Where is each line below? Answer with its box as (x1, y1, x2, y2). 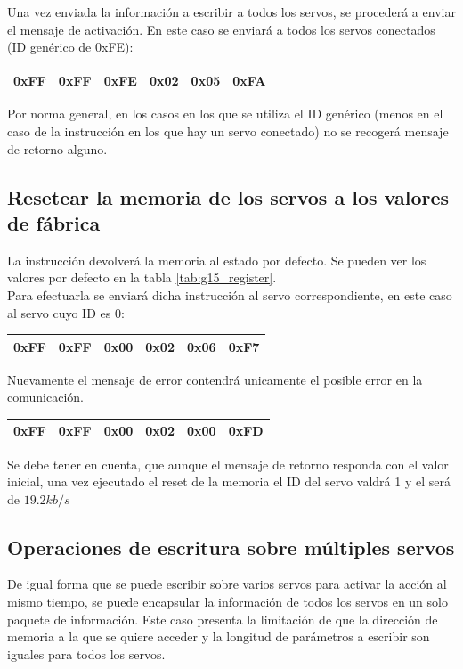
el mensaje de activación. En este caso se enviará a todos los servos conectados (7, 20, 435, 38)
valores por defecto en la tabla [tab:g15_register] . (7, 268, 277, 287)
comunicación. (7, 388, 84, 406)
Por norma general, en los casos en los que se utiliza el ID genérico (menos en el (7, 104, 443, 123)
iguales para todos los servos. (7, 644, 166, 663)
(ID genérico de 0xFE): (7, 37, 134, 56)
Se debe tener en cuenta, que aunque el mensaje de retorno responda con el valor (7, 454, 449, 473)
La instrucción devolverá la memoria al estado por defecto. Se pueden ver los (7, 250, 426, 269)
